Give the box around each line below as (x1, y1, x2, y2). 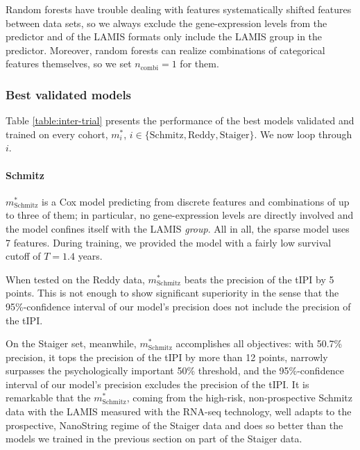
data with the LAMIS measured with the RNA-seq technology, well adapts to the (6, 404, 352, 419)
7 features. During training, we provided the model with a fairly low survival (6, 235, 332, 249)
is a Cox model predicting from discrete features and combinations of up (42, 194, 350, 208)
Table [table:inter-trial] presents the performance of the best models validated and (6, 113, 354, 128)
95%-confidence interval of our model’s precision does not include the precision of (6, 299, 351, 313)
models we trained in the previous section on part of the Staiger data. (6, 431, 302, 446)
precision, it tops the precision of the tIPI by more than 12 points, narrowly (6, 349, 328, 364)
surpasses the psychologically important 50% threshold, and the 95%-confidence (6, 363, 344, 378)
